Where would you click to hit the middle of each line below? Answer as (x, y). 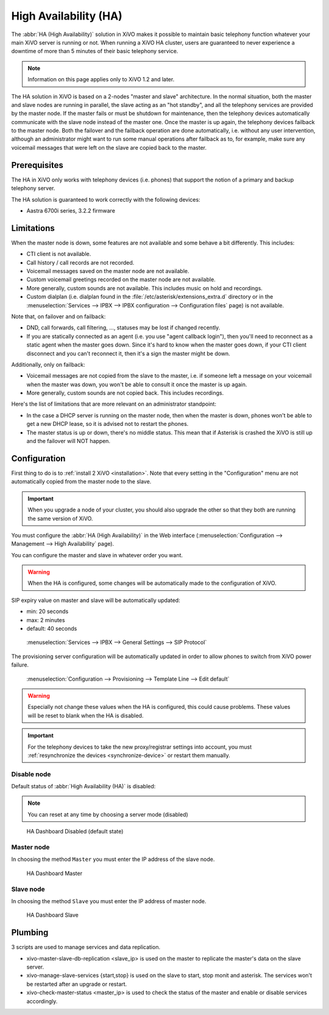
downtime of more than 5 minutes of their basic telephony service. (95, 51)
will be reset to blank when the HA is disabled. (86, 716)
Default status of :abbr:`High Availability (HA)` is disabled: (83, 786)
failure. (20, 665)
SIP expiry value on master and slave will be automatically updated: (96, 600)
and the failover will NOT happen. (69, 441)
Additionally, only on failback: (48, 364)
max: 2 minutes (46, 620)
